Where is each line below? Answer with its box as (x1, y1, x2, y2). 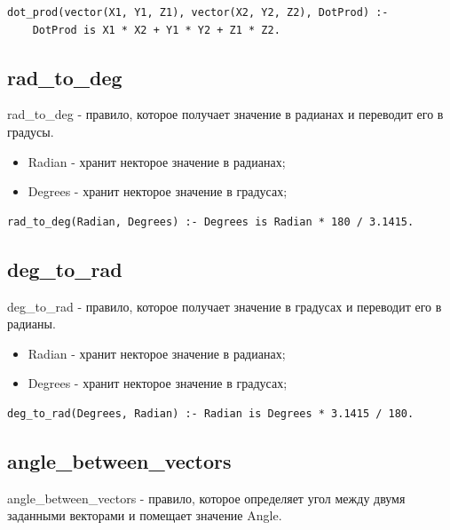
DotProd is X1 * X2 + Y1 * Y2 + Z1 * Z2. (32, 23, 280, 36)
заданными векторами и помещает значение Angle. (7, 506, 282, 525)
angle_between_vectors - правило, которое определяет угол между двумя (7, 488, 406, 507)
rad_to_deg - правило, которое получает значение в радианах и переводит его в (7, 105, 444, 123)
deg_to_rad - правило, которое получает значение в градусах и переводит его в (7, 297, 442, 315)
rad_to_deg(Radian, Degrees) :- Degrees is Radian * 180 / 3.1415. (7, 215, 414, 228)
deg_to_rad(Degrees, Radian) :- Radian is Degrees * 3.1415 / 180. (7, 407, 414, 420)
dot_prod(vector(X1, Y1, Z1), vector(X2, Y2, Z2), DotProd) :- (7, 6, 389, 19)
